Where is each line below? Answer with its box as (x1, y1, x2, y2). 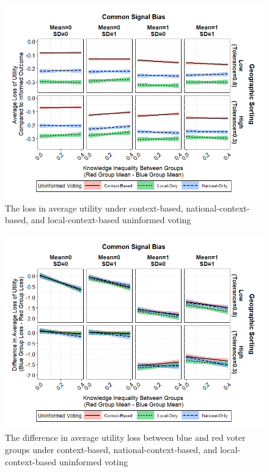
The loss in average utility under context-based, (5, 201, 183, 214)
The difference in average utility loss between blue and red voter (5, 431, 246, 444)
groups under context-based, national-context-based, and (5, 443, 218, 455)
